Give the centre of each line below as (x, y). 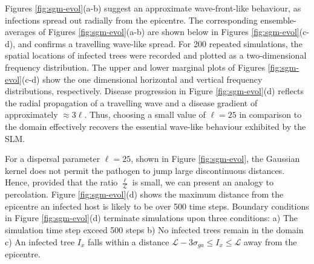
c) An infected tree (40, 241)
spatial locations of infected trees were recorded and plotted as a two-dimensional (156, 55)
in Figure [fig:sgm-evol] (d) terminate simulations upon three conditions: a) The (152, 218)
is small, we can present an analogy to (203, 182)
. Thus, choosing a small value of (145, 114)
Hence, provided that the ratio (61, 182)
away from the (270, 241)
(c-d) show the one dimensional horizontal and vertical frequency (142, 79)
